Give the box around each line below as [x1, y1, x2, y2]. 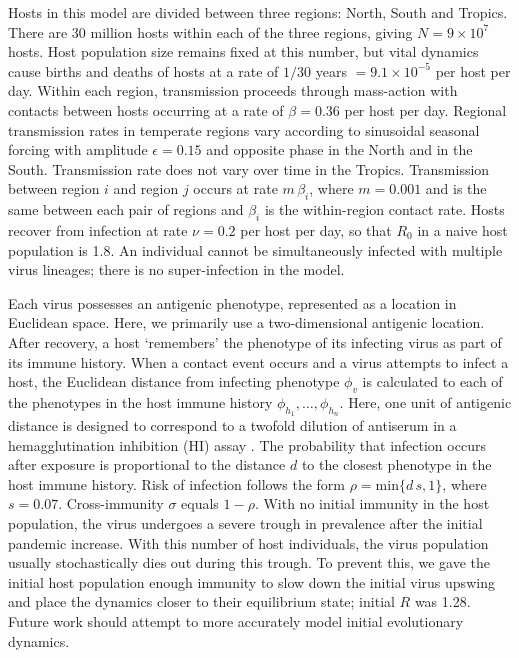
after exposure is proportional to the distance [8, 454, 286, 475]
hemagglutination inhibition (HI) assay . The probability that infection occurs [8, 434, 486, 455]
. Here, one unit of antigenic [339, 391, 512, 412]
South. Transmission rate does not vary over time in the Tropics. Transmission [8, 158, 490, 179]
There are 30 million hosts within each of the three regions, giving [8, 21, 413, 42]
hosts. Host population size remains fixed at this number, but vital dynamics [8, 41, 479, 62]
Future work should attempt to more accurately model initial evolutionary [8, 611, 464, 632]
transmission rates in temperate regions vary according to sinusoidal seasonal [8, 119, 480, 140]
